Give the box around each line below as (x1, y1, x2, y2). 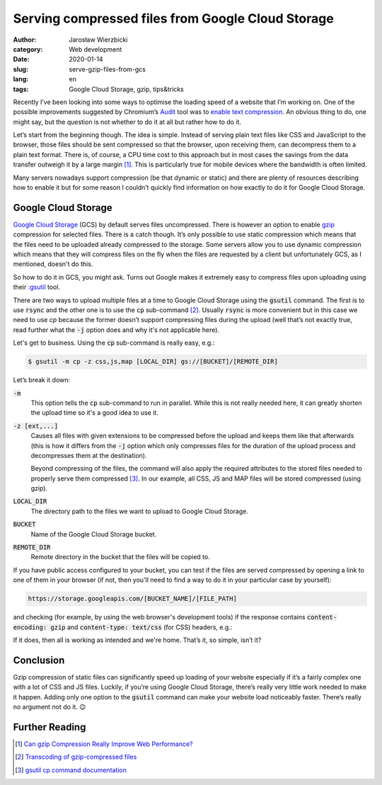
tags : (13, 85, 29, 93)
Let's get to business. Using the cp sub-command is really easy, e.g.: (13, 338, 215, 347)
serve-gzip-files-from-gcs (69, 64, 146, 74)
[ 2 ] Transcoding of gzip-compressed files (15, 752, 137, 761)
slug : (13, 64, 28, 74)
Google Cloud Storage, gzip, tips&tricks (69, 85, 184, 93)
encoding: (13, 623, 47, 631)
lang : (13, 75, 29, 84)
